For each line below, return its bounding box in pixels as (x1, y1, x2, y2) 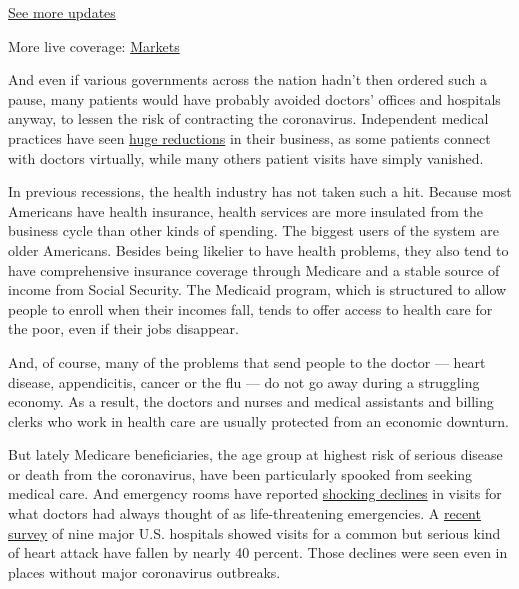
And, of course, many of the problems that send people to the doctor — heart (8, 351, 486, 372)
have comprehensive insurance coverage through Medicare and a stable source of (8, 259, 500, 280)
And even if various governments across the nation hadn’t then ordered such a (8, 69, 487, 90)
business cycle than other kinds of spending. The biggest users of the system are (8, 220, 499, 241)
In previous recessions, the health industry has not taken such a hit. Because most (8, 181, 512, 202)
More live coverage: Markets (8, 35, 180, 56)
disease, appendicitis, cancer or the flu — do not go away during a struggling (8, 371, 480, 392)
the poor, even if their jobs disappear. (8, 318, 239, 339)
